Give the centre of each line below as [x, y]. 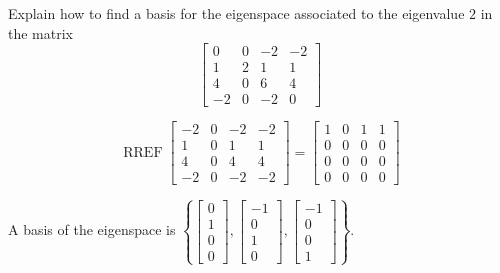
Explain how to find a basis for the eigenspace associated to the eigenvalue [236, 13]
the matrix [40, 32]
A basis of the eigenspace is [92, 229]
